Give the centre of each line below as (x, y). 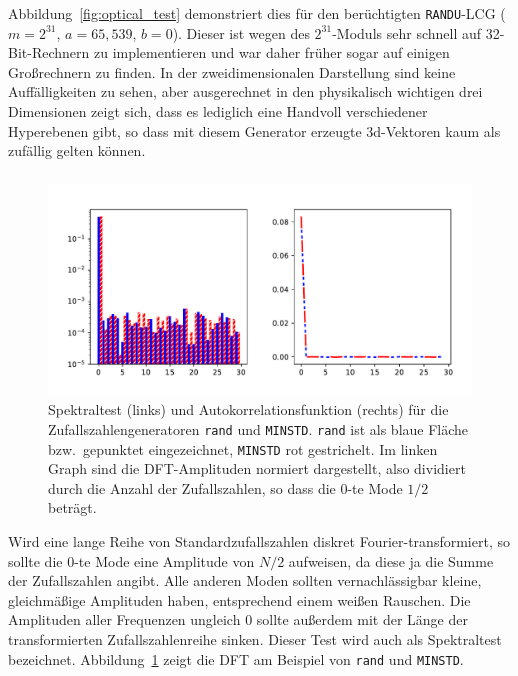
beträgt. (72, 507)
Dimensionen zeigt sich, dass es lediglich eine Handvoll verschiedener (218, 111)
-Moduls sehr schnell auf (407, 32)
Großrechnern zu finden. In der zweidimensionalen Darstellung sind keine (232, 71)
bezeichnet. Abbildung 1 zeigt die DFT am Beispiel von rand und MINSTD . (236, 658)
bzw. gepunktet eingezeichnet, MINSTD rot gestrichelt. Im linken (243, 448)
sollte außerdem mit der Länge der (362, 619)
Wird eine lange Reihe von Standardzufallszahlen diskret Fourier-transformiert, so (259, 541)
